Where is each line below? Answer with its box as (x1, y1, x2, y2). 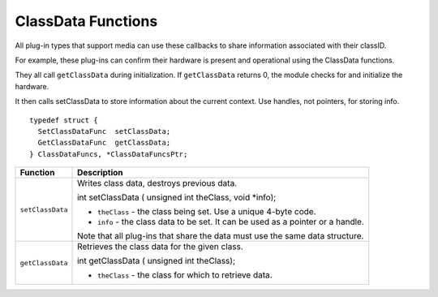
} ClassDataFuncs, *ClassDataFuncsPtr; (29, 149, 188, 158)
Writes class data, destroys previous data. (77, 178, 238, 189)
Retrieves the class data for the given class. (77, 241, 243, 252)
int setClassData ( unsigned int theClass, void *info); (77, 192, 277, 203)
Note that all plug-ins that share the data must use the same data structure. (77, 230, 364, 242)
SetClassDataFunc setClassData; (37, 127, 171, 136)
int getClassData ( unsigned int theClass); (77, 256, 235, 267)
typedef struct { (29, 115, 98, 125)
